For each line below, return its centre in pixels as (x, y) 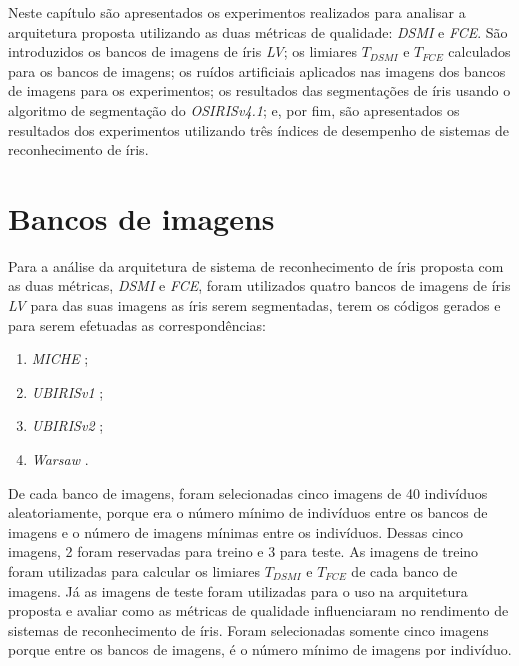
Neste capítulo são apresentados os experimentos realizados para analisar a (237, 12)
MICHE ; (60, 358)
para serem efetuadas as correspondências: (137, 324)
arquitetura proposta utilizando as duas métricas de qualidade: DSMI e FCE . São (258, 31)
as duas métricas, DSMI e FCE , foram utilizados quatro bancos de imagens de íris (259, 285)
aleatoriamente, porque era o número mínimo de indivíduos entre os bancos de (248, 512)
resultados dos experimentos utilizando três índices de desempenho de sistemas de (258, 129)
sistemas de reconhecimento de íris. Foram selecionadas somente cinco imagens (248, 629)
